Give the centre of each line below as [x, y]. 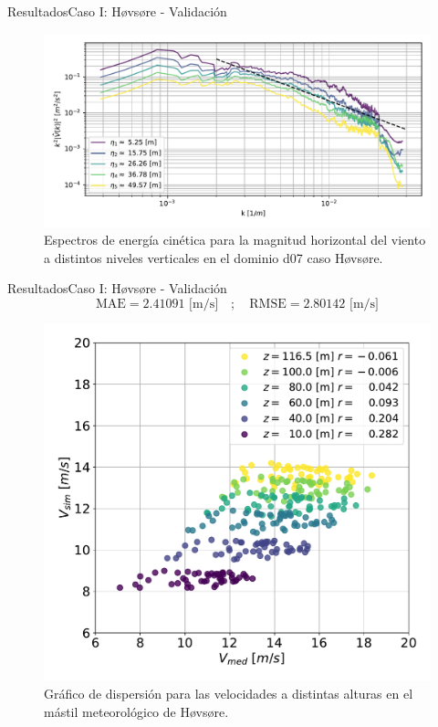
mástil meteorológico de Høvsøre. [136, 711]
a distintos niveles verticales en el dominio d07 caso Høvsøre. [214, 257]
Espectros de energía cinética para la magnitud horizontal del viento [235, 240]
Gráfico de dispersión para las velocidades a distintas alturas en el [229, 694]
